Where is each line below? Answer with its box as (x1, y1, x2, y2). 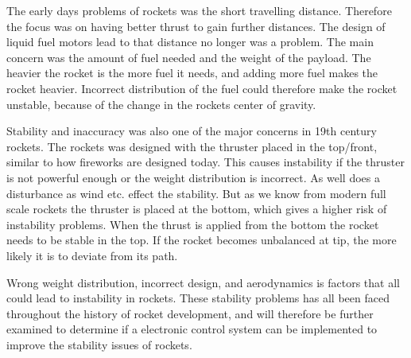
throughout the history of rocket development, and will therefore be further (6, 305, 374, 321)
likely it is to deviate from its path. (6, 247, 178, 263)
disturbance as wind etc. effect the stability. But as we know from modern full (6, 185, 386, 201)
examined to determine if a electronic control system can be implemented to (6, 321, 378, 337)
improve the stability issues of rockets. (6, 336, 192, 352)
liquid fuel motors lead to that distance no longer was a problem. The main (6, 33, 374, 50)
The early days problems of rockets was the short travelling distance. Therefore (6, 2, 392, 18)
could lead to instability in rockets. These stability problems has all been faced (6, 290, 390, 306)
